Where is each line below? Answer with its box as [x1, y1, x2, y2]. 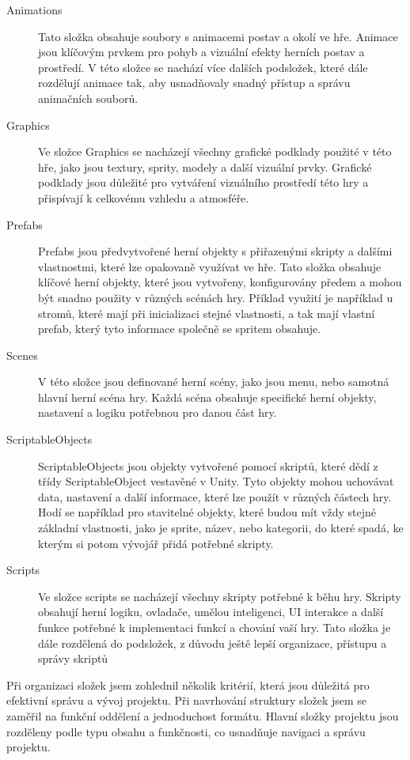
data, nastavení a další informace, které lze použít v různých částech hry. [38, 488, 392, 505]
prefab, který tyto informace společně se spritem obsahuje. [38, 320, 321, 337]
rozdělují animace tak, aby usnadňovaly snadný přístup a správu [38, 74, 351, 91]
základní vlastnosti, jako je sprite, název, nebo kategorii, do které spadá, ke [38, 520, 404, 536]
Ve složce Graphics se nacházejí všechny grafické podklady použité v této [38, 143, 392, 160]
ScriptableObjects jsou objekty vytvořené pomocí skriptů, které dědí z [38, 457, 378, 474]
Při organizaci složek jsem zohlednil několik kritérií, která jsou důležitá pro [6, 676, 370, 693]
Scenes [6, 346, 38, 363]
